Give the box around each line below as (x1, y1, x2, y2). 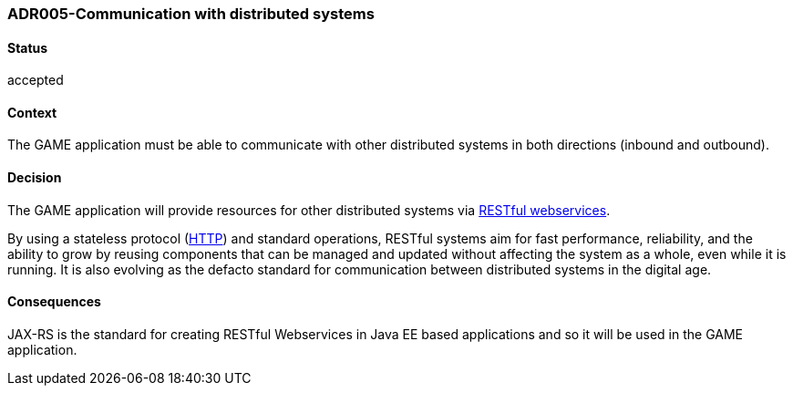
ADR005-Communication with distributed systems (7, 5, 375, 23)
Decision (7, 170, 62, 186)
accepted (7, 72, 64, 88)
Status (7, 39, 48, 56)
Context (7, 104, 57, 120)
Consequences (7, 294, 101, 310)
